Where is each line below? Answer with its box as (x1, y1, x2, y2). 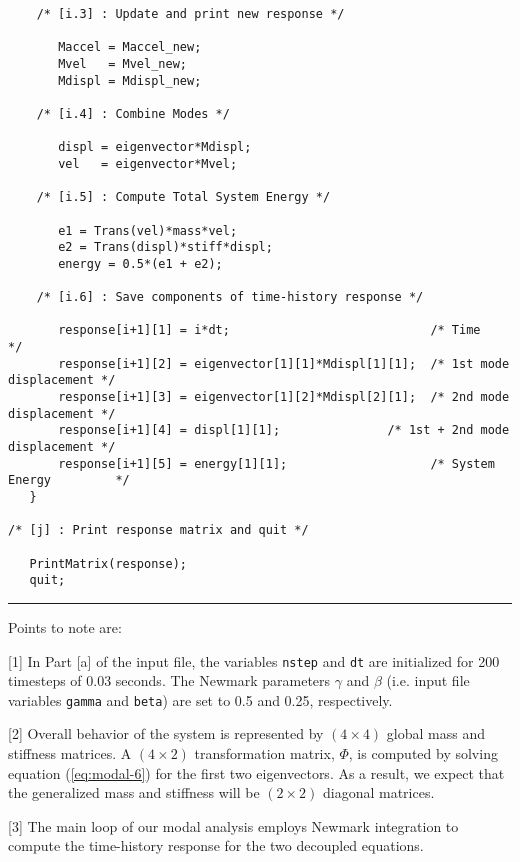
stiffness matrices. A (8, 743, 132, 764)
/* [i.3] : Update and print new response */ (36, 7, 345, 21)
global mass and (386, 723, 485, 744)
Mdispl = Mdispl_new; (58, 73, 202, 88)
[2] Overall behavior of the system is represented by (8, 723, 324, 744)
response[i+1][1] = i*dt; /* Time (58, 323, 481, 338)
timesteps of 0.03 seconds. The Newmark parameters (8, 670, 331, 691)
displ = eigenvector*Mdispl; (58, 140, 252, 155)
